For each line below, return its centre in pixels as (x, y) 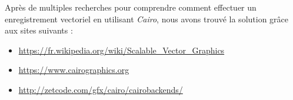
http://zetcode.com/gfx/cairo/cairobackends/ (101, 89)
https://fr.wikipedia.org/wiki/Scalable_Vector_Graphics (121, 50)
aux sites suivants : (39, 30)
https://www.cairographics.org (74, 70)
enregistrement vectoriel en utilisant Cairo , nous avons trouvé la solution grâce (147, 19)
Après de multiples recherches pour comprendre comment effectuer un (131, 7)
